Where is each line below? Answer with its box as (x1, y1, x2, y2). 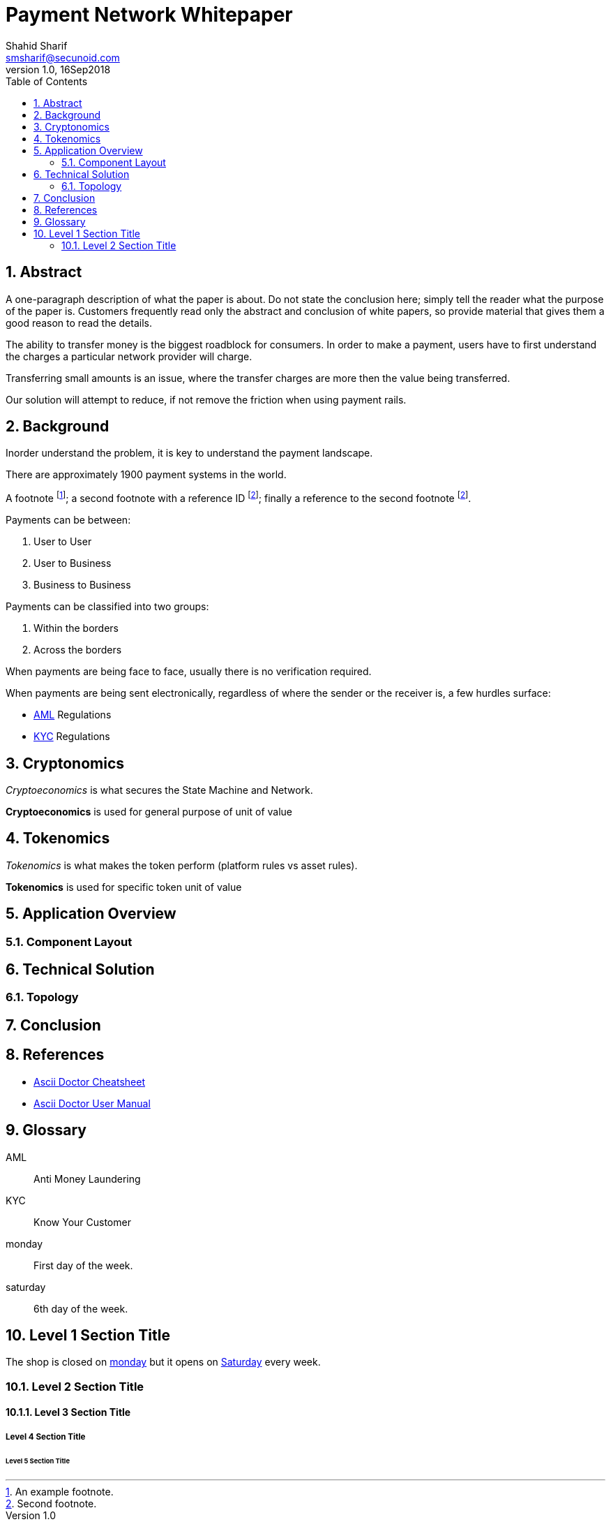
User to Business (33, 557, 112, 570)
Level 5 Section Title (6, 1456, 70, 1465)
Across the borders (33, 644, 122, 656)
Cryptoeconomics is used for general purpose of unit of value (6, 805, 293, 818)
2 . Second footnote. (6, 1498, 97, 1510)
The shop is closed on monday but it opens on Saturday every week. (6, 1356, 321, 1368)
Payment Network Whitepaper (6, 3, 293, 27)
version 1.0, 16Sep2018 (6, 63, 111, 75)
